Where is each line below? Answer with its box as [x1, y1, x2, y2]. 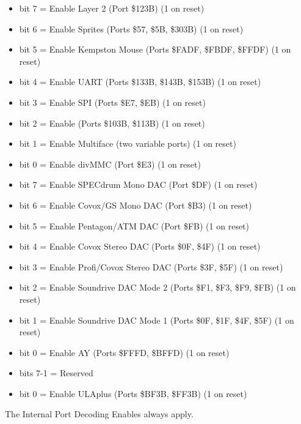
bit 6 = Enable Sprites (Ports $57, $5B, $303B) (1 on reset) [19, 22, 244, 35]
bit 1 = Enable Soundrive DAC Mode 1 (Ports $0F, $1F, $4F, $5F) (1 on [19, 313, 294, 326]
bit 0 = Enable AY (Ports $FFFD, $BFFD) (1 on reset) [19, 346, 230, 359]
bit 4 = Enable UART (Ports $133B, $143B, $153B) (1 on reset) [19, 75, 261, 88]
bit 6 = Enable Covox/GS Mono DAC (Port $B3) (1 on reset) [19, 198, 252, 211]
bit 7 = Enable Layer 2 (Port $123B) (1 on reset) [19, 2, 205, 14]
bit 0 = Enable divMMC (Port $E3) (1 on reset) [19, 157, 201, 170]
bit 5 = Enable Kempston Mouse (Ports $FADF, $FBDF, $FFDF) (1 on [19, 43, 291, 56]
